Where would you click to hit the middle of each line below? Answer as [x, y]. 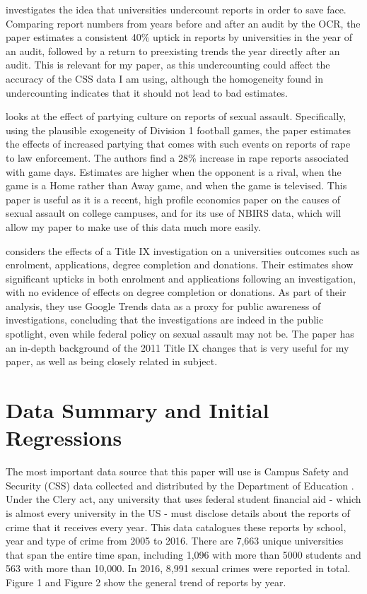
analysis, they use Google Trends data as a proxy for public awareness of [163, 305]
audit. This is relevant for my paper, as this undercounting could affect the [168, 65]
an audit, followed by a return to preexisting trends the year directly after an [173, 51]
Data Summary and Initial [138, 410]
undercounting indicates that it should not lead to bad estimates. [147, 92]
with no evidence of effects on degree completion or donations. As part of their [176, 292]
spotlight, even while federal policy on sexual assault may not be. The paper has [180, 334]
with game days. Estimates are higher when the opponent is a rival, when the [174, 171]
